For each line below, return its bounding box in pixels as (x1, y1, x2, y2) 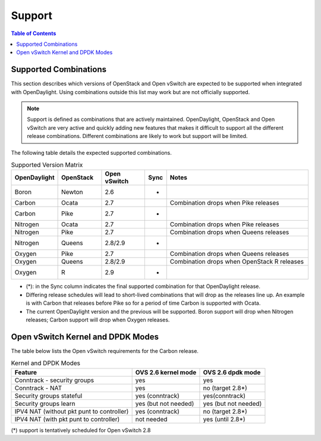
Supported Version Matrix (11, 161, 83, 169)
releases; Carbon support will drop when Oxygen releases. (26, 316, 170, 323)
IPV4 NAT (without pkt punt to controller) (14, 407, 129, 415)
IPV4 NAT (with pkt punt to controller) (14, 415, 120, 423)
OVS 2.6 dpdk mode (203, 368, 261, 376)
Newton (61, 188, 83, 196)
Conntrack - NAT (14, 384, 62, 392)
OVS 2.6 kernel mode (135, 368, 197, 376)
